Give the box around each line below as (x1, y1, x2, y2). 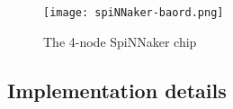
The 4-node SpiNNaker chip (43, 32, 197, 50)
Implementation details (7, 76, 227, 104)
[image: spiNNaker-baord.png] (43, 6, 224, 19)
